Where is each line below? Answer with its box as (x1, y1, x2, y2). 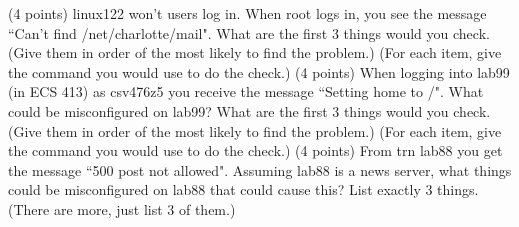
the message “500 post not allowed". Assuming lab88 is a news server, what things (8, 159, 512, 180)
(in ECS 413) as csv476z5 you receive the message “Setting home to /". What (8, 81, 484, 102)
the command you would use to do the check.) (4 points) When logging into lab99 (8, 61, 510, 82)
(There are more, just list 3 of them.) (8, 198, 236, 219)
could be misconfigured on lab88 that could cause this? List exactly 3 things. (8, 179, 479, 200)
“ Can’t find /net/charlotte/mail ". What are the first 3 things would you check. (8, 22, 490, 43)
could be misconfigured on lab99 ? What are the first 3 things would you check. (8, 100, 491, 121)
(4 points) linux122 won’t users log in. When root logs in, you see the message (8, 3, 487, 23)
